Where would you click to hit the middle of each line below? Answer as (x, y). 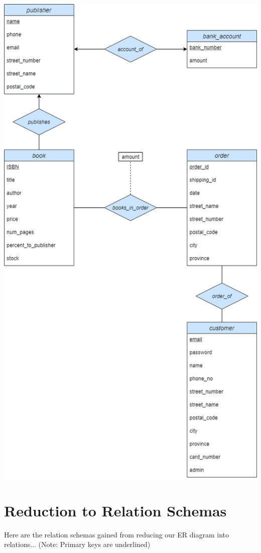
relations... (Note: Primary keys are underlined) (77, 544)
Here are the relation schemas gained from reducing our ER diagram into (117, 534)
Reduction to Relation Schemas (115, 510)
